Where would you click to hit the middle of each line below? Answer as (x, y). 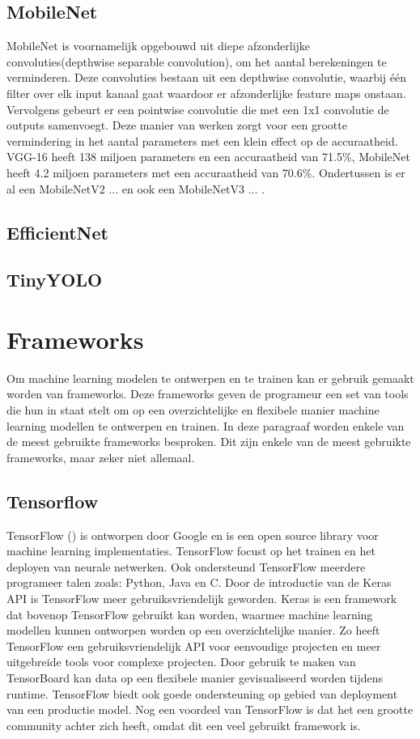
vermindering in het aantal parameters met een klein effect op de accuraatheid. (202, 140)
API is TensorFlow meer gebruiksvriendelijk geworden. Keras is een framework (202, 598)
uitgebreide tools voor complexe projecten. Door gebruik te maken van (181, 662)
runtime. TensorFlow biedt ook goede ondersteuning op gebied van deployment (202, 693)
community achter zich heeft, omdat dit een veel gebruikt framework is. (184, 725)
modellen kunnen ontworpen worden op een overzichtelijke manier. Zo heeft (193, 630)
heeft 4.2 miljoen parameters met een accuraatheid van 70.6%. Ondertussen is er (206, 172)
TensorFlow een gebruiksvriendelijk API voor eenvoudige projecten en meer (194, 646)
